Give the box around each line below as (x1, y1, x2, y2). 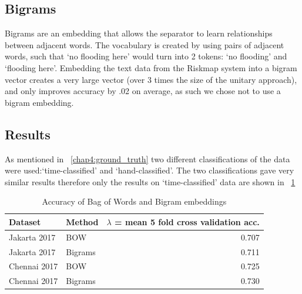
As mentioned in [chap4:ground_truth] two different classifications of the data (5, 152, 290, 165)
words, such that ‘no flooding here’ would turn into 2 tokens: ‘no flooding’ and (5, 50, 287, 62)
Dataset (9, 215, 41, 228)
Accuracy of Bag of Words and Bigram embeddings (42, 195, 227, 208)
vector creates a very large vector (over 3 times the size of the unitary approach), (5, 73, 297, 85)
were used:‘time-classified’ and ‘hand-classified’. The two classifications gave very (5, 164, 294, 176)
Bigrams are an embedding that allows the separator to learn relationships (5, 27, 273, 39)
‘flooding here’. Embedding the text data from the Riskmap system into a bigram (5, 61, 297, 73)
